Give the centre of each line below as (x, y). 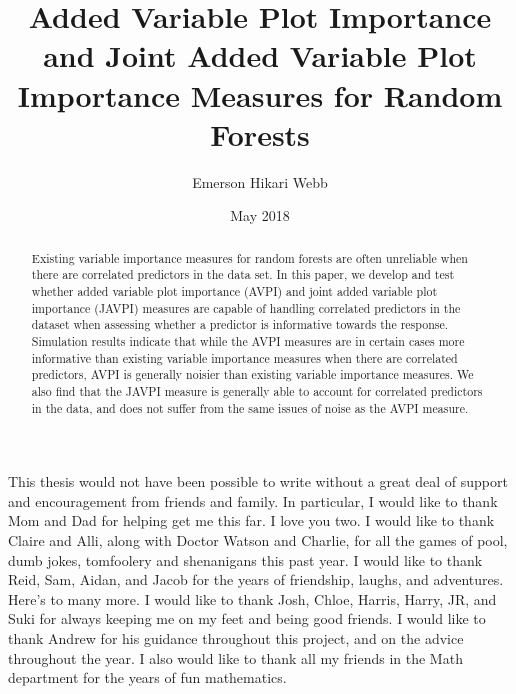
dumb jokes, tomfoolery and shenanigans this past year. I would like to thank (245, 559)
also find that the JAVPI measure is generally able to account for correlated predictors (257, 390)
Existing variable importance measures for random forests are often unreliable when (249, 257)
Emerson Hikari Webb (260, 181)
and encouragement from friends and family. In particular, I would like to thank (253, 500)
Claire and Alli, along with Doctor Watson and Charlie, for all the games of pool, (258, 540)
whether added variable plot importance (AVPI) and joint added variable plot (234, 290)
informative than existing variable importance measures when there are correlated (244, 357)
